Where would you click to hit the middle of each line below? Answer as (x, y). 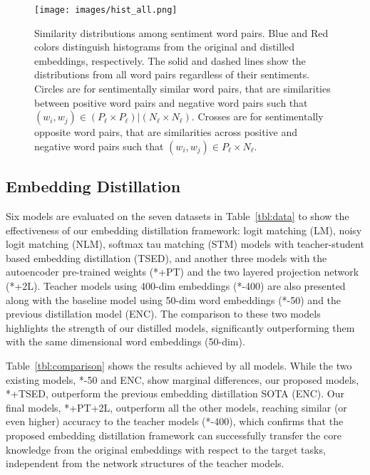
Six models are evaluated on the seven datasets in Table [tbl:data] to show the (178, 216)
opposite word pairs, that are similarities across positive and (166, 132)
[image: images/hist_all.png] (106, 10)
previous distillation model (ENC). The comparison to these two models (163, 314)
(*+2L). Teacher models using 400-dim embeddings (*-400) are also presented (176, 285)
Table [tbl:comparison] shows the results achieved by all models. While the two (179, 365)
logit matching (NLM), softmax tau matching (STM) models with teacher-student (185, 244)
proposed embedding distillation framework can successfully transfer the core (174, 435)
